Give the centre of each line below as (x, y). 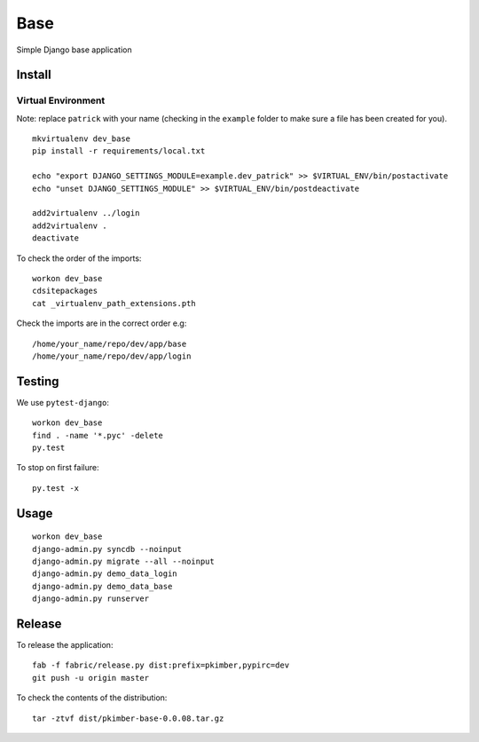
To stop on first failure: (58, 468)
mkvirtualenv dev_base (82, 139)
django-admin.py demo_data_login (105, 574)
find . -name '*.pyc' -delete (98, 435)
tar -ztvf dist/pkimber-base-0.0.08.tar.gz (128, 718)
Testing (38, 381)
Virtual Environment (61, 100)
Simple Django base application (74, 50)
